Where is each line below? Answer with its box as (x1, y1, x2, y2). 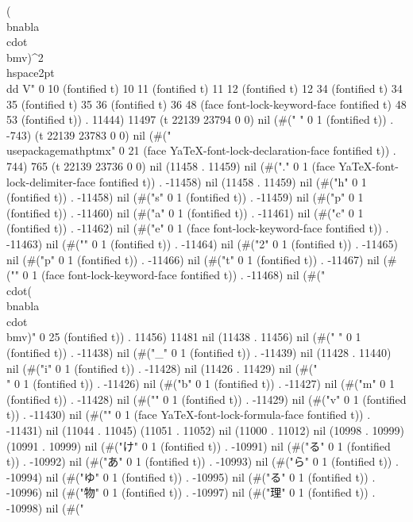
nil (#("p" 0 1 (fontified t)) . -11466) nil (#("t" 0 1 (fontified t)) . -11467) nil (6, 251, 380, 267)
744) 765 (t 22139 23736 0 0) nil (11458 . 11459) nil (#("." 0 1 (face (6, 157, 335, 174)
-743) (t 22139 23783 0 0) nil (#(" (6, 126, 172, 143)
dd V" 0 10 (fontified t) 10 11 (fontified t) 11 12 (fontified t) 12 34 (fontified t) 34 (6, 79, 403, 96)
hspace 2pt (6, 64, 55, 81)
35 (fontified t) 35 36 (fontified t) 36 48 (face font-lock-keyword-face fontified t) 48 (6, 95, 407, 112)
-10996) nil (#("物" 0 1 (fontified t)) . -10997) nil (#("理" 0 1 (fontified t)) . (6, 484, 376, 501)
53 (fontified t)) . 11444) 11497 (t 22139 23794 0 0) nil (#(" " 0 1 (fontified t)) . (6, 111, 394, 128)
